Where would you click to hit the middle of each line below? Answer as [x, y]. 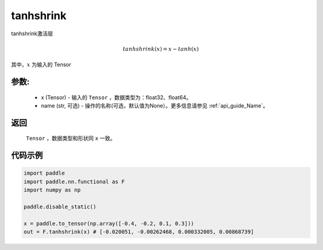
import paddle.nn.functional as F [74, 182]
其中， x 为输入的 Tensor [41, 65]
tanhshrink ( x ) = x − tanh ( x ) [161, 49]
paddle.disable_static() [60, 207]
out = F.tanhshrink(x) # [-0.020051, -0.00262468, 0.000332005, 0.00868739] [139, 232]
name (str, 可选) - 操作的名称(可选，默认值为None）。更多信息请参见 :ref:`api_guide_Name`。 [155, 105]
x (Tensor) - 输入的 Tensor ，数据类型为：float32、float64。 [116, 97]
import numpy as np [52, 190]
